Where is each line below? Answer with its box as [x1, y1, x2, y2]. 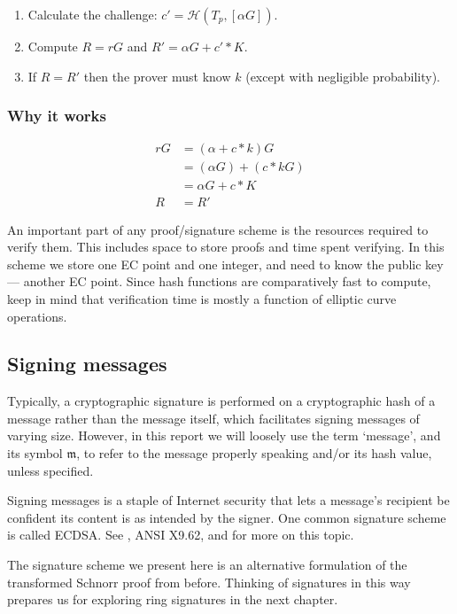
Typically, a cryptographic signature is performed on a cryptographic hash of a [7, 392, 436, 410]
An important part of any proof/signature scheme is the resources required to [7, 220, 429, 238]
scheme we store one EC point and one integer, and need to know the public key [7, 254, 444, 273]
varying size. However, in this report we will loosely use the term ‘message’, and [7, 426, 441, 445]
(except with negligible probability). [245, 66, 440, 85]
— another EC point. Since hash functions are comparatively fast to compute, [7, 272, 431, 291]
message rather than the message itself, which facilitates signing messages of [7, 408, 420, 427]
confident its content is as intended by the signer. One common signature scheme [7, 508, 446, 526]
